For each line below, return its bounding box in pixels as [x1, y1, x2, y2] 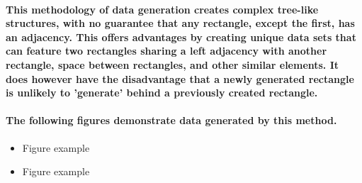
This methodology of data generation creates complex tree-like [6, 1, 319, 16]
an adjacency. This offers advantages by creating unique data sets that [6, 29, 356, 44]
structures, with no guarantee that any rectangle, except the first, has [6, 16, 355, 30]
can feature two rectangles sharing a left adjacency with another [6, 43, 327, 58]
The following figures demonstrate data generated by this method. [6, 113, 337, 128]
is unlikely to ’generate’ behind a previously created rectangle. [6, 85, 318, 100]
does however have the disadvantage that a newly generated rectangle [6, 71, 354, 86]
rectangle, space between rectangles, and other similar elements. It [6, 57, 339, 72]
